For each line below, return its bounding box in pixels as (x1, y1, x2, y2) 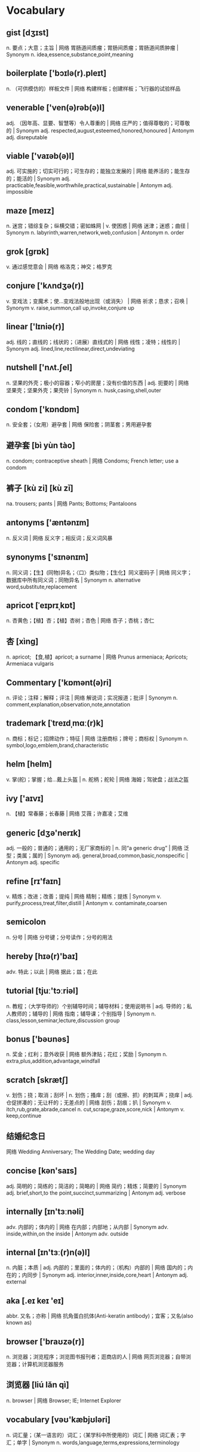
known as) (6, 1319, 32, 1326)
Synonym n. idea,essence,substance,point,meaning (6, 51, 134, 58)
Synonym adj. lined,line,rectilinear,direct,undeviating (6, 345, 136, 352)
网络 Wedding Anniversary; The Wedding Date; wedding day (6, 1148, 155, 1155)
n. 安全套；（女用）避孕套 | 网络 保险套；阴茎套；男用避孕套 (6, 421, 152, 428)
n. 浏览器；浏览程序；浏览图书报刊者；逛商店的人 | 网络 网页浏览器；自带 (6, 1353, 186, 1360)
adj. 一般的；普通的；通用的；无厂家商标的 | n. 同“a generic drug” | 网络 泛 (6, 844, 189, 852)
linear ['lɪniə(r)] (6, 321, 64, 332)
